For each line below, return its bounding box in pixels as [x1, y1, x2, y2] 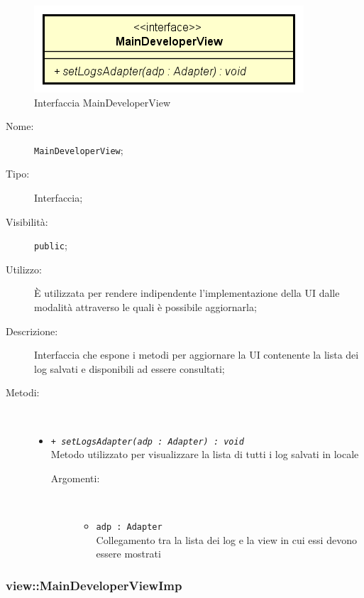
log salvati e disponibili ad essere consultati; [34, 361, 225, 376]
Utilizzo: [6, 261, 42, 276]
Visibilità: [6, 214, 48, 229]
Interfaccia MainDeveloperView [34, 94, 170, 109]
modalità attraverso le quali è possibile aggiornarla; [34, 300, 257, 315]
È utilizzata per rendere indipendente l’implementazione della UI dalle [34, 286, 340, 300]
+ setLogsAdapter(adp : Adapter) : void [50, 436, 244, 447]
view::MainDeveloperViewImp [6, 576, 182, 594]
